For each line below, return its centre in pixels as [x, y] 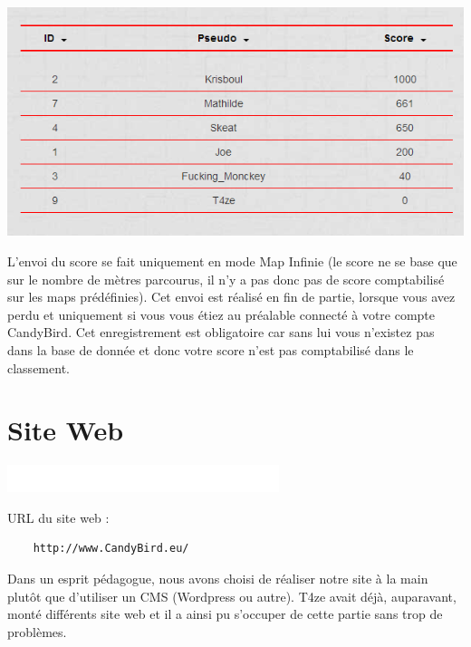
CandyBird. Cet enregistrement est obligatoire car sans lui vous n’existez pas [221, 332]
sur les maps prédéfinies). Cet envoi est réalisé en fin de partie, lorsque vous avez [231, 297]
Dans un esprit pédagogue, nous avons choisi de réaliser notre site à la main [218, 579]
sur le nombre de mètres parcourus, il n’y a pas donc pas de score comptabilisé [226, 279]
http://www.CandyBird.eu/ [111, 549]
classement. [38, 367]
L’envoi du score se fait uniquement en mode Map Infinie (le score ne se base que [232, 261]
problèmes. [37, 631]
